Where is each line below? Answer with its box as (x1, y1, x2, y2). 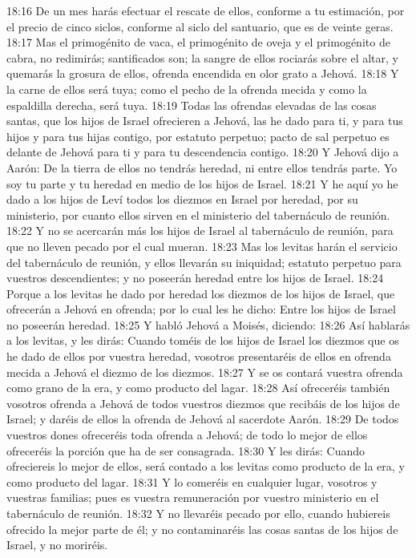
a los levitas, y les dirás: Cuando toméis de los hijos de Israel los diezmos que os (6, 332, 399, 349)
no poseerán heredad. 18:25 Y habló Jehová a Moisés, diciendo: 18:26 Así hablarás (6, 316, 410, 333)
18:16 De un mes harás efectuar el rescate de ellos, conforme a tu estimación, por (6, 2, 405, 18)
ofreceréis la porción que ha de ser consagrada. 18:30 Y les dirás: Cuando (6, 442, 366, 459)
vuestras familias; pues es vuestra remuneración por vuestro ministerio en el (6, 489, 379, 506)
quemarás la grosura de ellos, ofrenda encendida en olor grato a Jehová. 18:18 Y (6, 65, 399, 82)
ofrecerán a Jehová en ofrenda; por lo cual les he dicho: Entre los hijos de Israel (6, 301, 396, 317)
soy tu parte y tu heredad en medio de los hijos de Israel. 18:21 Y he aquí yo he (6, 175, 398, 192)
